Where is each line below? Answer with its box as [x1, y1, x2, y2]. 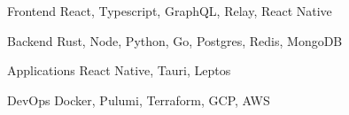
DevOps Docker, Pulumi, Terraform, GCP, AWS [7, 90, 270, 109]
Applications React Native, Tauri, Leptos [7, 61, 231, 80]
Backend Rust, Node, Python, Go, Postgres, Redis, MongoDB [7, 31, 343, 50]
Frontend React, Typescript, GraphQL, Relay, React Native [7, 2, 332, 19]
